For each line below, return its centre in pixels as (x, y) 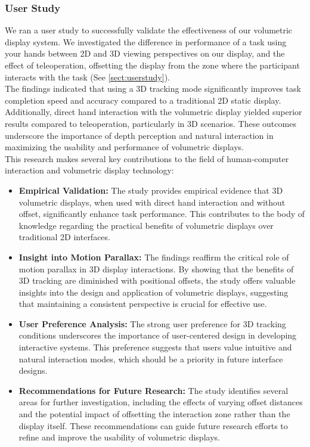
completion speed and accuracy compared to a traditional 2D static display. (143, 100)
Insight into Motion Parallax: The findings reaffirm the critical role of (154, 257)
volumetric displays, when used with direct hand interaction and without (152, 202)
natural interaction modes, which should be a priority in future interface (151, 358)
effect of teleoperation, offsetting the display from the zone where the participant (152, 65)
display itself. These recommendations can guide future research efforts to (153, 425)
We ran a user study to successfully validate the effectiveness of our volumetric (149, 30)
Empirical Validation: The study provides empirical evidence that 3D (151, 190)
